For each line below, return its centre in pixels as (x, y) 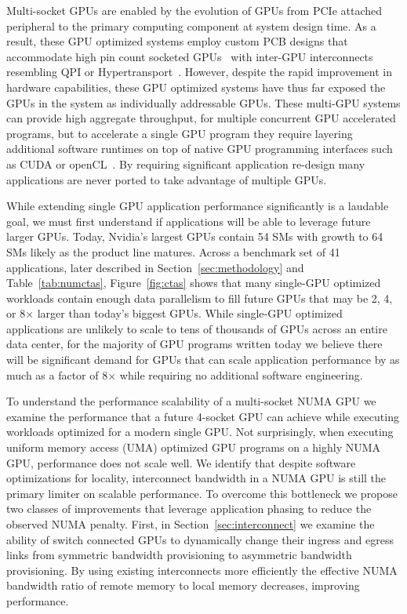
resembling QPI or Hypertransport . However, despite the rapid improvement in (199, 72)
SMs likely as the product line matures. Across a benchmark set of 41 (173, 251)
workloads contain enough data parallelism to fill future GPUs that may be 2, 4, (200, 298)
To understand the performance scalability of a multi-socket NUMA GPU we (191, 401)
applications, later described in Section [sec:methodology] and (155, 267)
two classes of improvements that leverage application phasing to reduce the (189, 509)
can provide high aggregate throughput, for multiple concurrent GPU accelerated (201, 118)
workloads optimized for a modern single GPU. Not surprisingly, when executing (200, 432)
